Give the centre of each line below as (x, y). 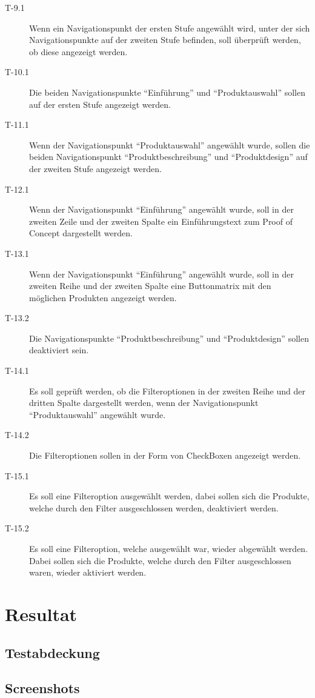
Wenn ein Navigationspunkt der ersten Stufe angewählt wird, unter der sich (170, 28)
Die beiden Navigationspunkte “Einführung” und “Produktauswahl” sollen (167, 92)
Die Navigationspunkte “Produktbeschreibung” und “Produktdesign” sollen (169, 338)
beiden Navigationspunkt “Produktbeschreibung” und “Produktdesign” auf (168, 157)
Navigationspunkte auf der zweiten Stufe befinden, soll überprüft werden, (165, 40)
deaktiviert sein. (59, 350)
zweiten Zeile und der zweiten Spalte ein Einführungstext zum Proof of (161, 221)
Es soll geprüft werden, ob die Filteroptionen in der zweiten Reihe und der (167, 391)
